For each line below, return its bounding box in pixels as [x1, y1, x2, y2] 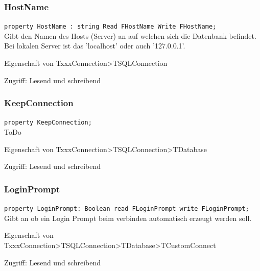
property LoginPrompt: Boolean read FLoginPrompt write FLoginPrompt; [4, 205, 249, 213]
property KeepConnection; [4, 119, 92, 127]
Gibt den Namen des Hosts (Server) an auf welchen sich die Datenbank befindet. [4, 30, 256, 41]
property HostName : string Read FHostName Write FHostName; [4, 23, 217, 31]
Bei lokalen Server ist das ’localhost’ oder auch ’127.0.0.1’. [4, 40, 185, 51]
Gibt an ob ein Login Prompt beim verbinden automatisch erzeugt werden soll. [4, 212, 252, 223]
